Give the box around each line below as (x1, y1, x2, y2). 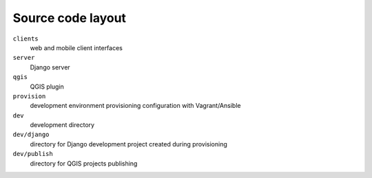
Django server (30, 63, 70, 71)
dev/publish (12, 150, 53, 158)
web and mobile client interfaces (30, 43, 123, 52)
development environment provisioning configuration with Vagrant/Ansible (30, 102, 241, 110)
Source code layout (12, 10, 127, 25)
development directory (30, 121, 95, 129)
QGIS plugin (30, 82, 65, 91)
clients (12, 34, 39, 43)
